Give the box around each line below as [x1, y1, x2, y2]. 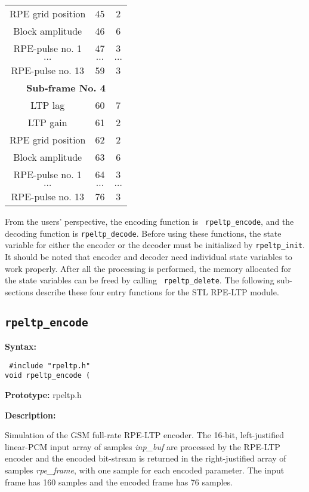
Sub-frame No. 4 [26, 81, 106, 94]
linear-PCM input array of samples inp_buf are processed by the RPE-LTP [5, 440, 280, 453]
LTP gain [27, 115, 67, 129]
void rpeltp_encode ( [5, 371, 91, 380]
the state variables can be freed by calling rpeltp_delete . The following [5, 274, 274, 286]
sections [5, 285, 33, 298]
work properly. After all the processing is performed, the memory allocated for [5, 262, 292, 274]
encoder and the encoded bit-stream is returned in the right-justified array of [5, 452, 286, 465]
